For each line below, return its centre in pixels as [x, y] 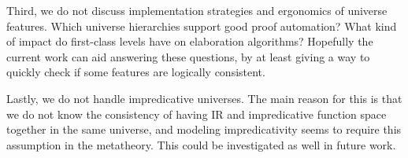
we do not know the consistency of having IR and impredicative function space [197, 114]
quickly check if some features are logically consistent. [136, 72]
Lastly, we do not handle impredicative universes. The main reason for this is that [204, 98]
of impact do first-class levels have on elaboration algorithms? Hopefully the [190, 41]
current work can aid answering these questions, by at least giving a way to [188, 56]
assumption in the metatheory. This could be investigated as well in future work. [201, 144]
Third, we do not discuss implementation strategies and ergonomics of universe [197, 10]
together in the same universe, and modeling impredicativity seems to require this [204, 129]
